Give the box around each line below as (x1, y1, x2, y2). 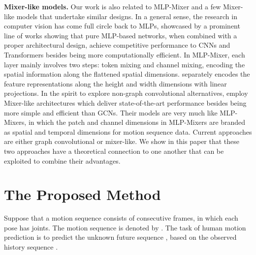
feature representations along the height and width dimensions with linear (4, 78, 227, 88)
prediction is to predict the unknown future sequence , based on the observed (4, 232, 237, 242)
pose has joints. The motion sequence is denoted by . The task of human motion (4, 222, 246, 232)
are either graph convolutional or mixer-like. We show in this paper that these (4, 136, 240, 146)
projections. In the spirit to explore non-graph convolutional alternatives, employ (4, 88, 248, 98)
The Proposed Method (4, 184, 161, 204)
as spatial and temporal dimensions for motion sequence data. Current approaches (4, 126, 252, 137)
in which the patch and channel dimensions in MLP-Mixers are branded (28, 117, 246, 127)
